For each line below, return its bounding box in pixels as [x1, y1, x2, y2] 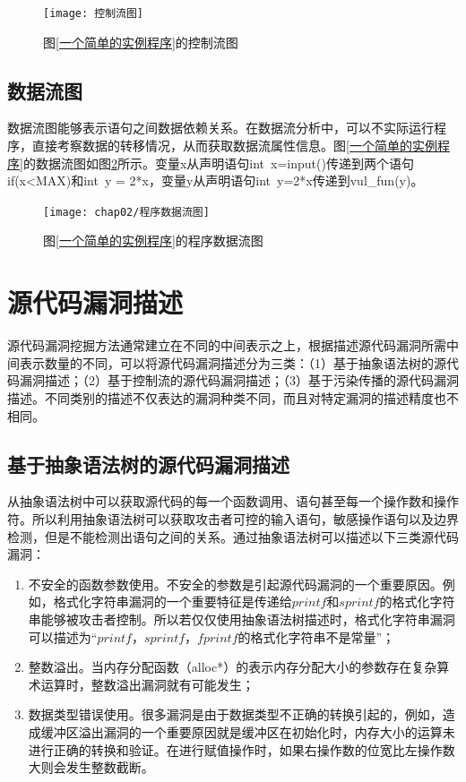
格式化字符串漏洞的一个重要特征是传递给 [53, 592, 292, 611]
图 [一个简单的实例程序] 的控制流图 [43, 32, 238, 51]
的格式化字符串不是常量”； [237, 627, 395, 646]
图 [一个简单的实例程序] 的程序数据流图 [43, 231, 263, 250]
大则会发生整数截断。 [28, 758, 154, 777]
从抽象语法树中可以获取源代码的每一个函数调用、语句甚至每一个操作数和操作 [7, 492, 459, 511]
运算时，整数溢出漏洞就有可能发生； [40, 675, 255, 693]
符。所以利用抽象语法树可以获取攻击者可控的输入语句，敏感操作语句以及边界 [7, 509, 459, 528]
